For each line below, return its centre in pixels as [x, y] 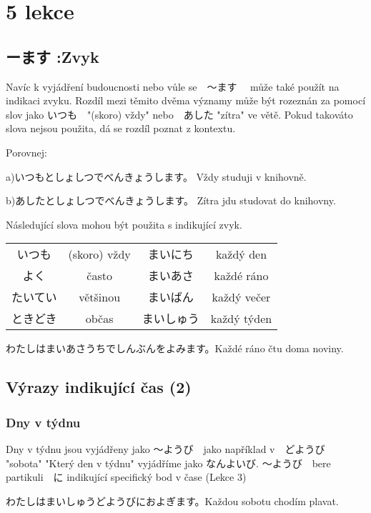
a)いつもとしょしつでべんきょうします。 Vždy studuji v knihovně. [156, 176]
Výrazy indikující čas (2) [99, 387]
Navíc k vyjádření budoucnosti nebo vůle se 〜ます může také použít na [173, 86]
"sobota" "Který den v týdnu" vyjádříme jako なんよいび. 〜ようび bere [168, 463]
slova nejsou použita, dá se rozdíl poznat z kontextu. [121, 128]
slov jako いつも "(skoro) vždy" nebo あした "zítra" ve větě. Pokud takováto [179, 114]
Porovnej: [26, 152]
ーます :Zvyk [53, 56]
